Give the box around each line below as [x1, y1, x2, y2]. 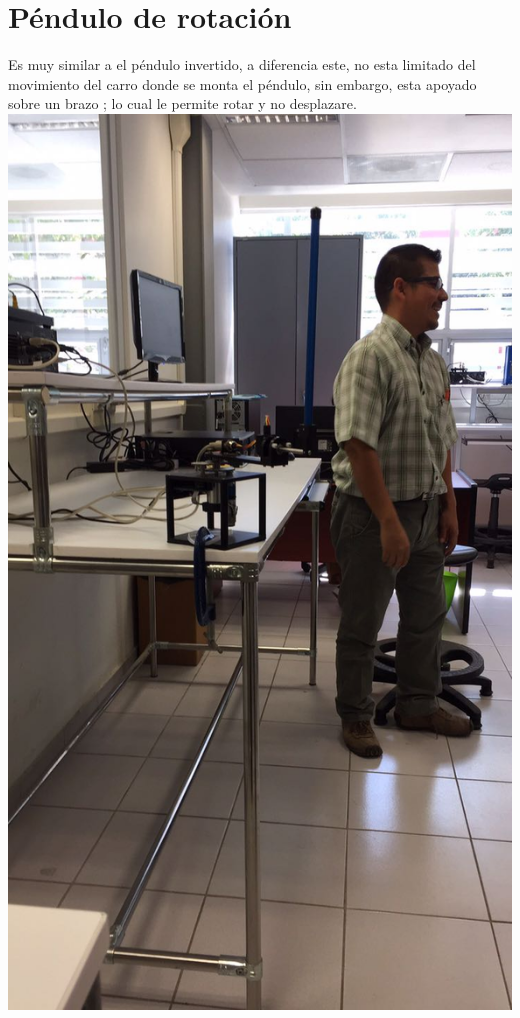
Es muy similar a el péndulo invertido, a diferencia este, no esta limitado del [8, 54, 476, 75]
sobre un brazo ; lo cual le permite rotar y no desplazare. [8, 93, 357, 114]
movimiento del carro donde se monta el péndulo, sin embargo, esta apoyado [8, 73, 477, 94]
